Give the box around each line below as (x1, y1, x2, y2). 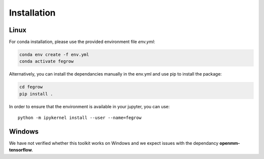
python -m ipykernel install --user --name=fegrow (18, 115, 142, 120)
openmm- (219, 140, 241, 146)
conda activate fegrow (19, 59, 74, 64)
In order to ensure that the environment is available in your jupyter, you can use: (9, 103, 170, 109)
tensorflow (9, 147, 32, 153)
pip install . (19, 91, 53, 97)
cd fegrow (19, 84, 43, 90)
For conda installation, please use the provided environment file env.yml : (9, 39, 155, 45)
